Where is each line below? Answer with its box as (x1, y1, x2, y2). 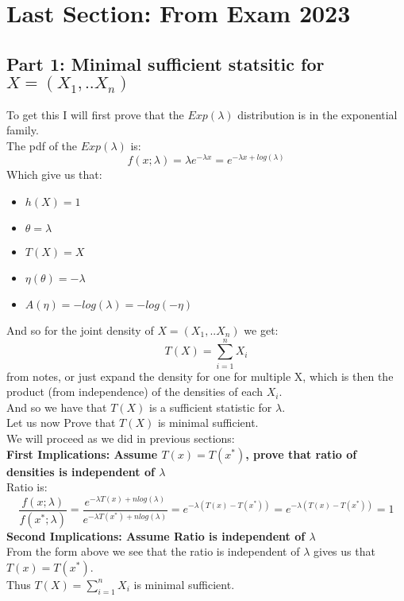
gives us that (314, 543, 375, 560)
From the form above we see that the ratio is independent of (6, 543, 300, 560)
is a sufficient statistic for (149, 398, 272, 415)
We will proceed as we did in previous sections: (6, 430, 235, 447)
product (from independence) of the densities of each (6, 383, 264, 400)
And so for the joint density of (6, 321, 154, 338)
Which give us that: (6, 166, 102, 183)
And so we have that (6, 398, 107, 415)
